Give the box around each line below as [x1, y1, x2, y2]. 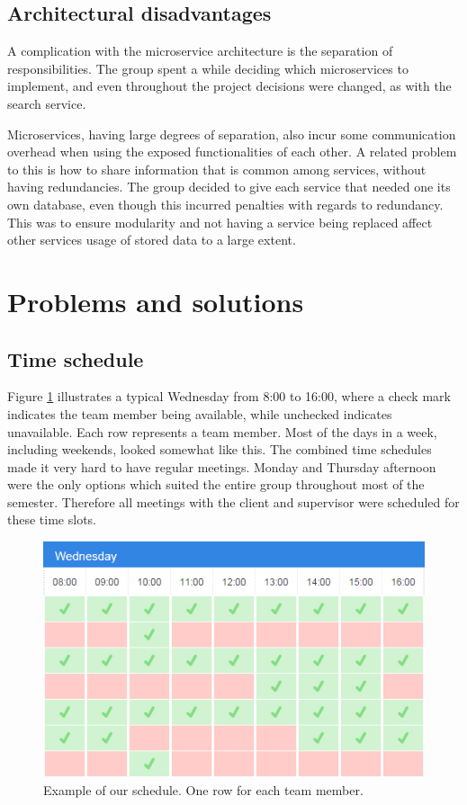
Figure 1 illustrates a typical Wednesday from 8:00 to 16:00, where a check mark [7, 387, 451, 406]
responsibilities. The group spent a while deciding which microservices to [7, 58, 409, 77]
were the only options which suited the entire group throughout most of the [7, 475, 425, 494]
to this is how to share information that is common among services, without [7, 159, 427, 178]
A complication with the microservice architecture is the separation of [7, 41, 393, 60]
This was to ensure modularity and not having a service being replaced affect [7, 212, 433, 231]
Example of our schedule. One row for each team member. [43, 780, 364, 799]
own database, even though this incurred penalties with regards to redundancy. [7, 194, 444, 213]
